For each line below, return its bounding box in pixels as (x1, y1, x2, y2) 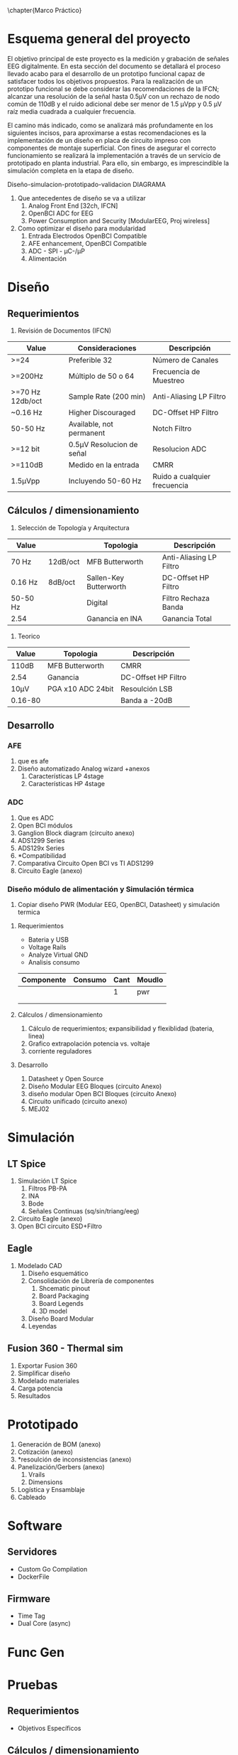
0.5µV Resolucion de (68, 439, 138, 449)
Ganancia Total (161, 613, 212, 623)
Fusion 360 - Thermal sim (7, 1343, 124, 1355)
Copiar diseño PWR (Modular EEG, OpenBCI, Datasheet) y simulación (17, 901, 220, 909)
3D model (38, 1306, 67, 1315)
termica (17, 908, 40, 916)
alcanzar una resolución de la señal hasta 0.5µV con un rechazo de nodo (7, 92, 220, 100)
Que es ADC (17, 813, 55, 822)
